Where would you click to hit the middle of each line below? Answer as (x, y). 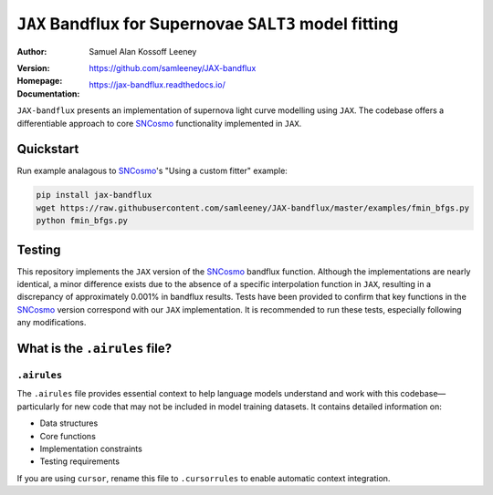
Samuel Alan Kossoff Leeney (143, 51)
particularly (38, 407)
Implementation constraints (91, 449)
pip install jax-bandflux (94, 195)
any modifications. (52, 323)
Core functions (68, 436)
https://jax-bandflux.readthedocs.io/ (157, 85)
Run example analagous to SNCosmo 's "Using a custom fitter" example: (152, 171)
